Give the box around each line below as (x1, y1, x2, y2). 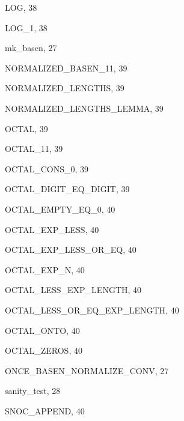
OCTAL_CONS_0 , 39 (5, 162, 89, 175)
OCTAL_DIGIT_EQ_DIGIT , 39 (5, 183, 130, 195)
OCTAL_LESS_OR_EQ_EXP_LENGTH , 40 (5, 303, 179, 316)
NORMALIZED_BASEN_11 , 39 (5, 61, 127, 74)
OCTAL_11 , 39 (5, 142, 63, 155)
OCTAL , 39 (5, 122, 48, 135)
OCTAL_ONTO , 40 (5, 324, 80, 336)
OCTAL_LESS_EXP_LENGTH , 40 (5, 283, 142, 296)
